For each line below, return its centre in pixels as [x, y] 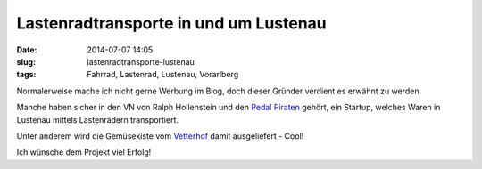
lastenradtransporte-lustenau [141, 61]
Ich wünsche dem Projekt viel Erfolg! [84, 152]
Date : [27, 50]
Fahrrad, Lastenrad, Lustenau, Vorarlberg [163, 75]
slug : [26, 61]
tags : [26, 75]
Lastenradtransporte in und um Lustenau [172, 23]
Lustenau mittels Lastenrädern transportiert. [97, 119]
